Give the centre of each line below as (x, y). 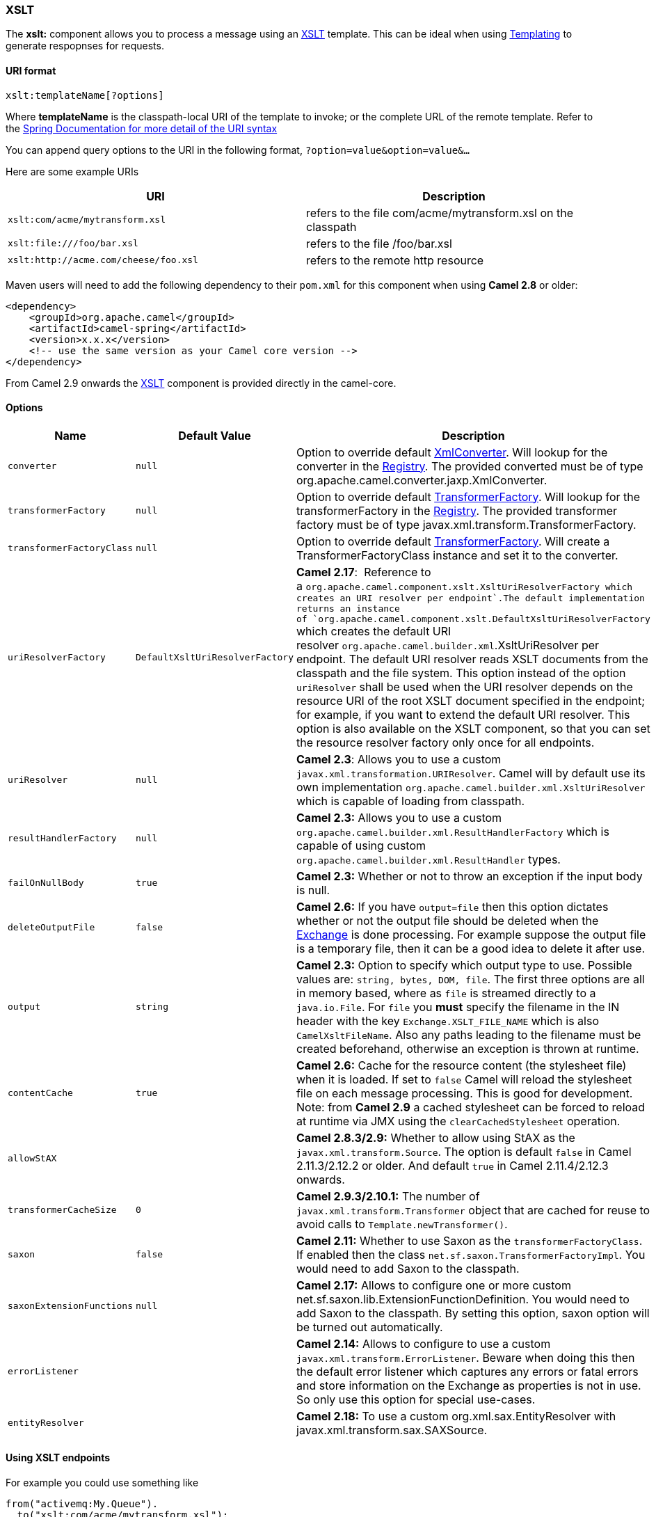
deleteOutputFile (51, 928)
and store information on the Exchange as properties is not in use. (469, 1385)
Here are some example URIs (72, 171)
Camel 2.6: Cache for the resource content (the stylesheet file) (462, 1065)
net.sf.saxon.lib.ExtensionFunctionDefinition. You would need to (463, 1299)
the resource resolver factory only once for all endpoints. (446, 742)
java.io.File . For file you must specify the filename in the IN (458, 1007)
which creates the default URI (374, 631)
